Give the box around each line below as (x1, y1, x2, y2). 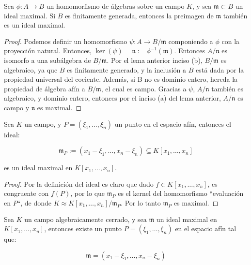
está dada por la (196, 64, 244, 74)
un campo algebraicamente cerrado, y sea (24, 214, 147, 224)
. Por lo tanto (121, 197, 161, 207)
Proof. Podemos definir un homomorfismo (4, 36, 127, 46)
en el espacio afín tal (175, 223, 236, 234)
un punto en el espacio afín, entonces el (114, 118, 231, 129)
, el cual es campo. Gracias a (101, 83, 187, 93)
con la (221, 36, 240, 46)
